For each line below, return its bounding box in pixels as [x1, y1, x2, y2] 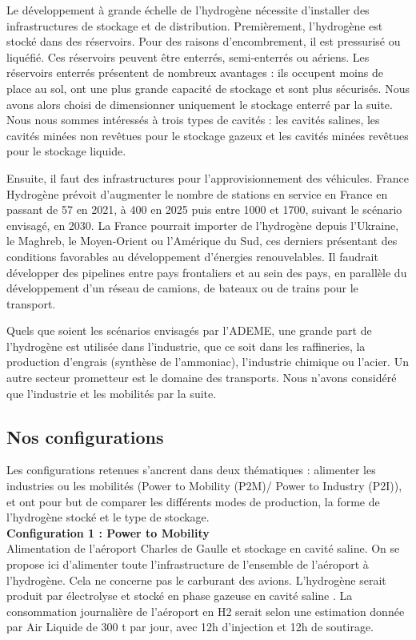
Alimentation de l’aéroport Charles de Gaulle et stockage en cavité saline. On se [6, 540, 400, 557]
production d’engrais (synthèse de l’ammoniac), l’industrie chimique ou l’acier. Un [6, 353, 409, 370]
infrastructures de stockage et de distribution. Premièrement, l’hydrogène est [6, 17, 383, 34]
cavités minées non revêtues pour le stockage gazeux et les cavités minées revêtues [6, 127, 409, 143]
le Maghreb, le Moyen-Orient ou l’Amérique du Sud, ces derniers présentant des [6, 232, 398, 249]
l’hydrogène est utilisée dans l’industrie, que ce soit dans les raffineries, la [6, 337, 366, 354]
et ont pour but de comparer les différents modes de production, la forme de [6, 493, 380, 509]
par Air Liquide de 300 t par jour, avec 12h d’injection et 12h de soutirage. [6, 618, 374, 635]
